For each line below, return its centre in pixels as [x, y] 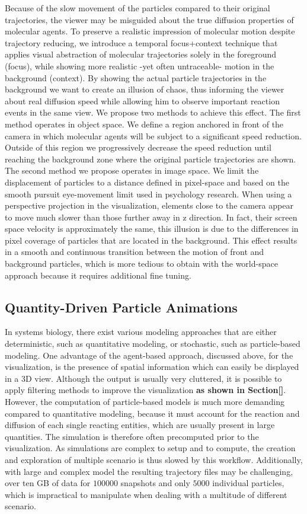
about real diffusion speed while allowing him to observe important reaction [142, 100]
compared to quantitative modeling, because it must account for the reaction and [152, 413]
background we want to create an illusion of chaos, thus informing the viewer [145, 89]
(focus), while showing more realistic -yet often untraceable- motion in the [140, 66]
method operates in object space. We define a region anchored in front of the [144, 124]
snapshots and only [155, 483]
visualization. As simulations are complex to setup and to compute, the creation [150, 448]
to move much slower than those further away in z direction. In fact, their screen [151, 217]
